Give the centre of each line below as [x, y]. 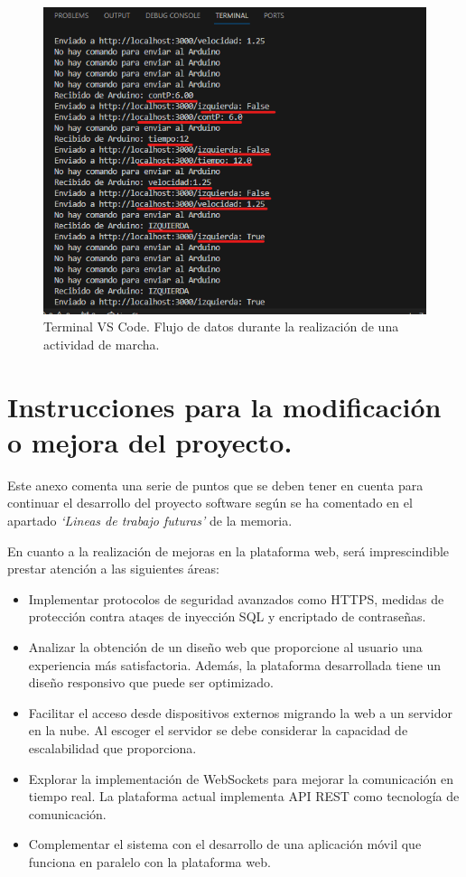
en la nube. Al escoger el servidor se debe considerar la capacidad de [218, 730]
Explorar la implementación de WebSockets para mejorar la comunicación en [241, 778]
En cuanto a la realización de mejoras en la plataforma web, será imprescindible [228, 550]
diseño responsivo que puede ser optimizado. [151, 682]
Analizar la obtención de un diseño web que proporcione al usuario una [225, 647]
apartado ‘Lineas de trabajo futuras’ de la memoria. [150, 521]
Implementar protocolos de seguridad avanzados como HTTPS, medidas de [236, 598]
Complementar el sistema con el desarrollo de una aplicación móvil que [225, 844]
